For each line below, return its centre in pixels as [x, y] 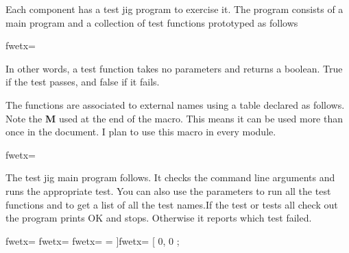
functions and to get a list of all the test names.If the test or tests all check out [172, 204]
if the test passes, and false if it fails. [83, 82]
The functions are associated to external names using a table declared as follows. [175, 104]
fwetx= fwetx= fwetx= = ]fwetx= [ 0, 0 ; [93, 240]
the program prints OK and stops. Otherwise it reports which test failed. [159, 218]
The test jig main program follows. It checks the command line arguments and [170, 177]
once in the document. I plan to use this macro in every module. [141, 132]
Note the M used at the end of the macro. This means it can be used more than [174, 118]
